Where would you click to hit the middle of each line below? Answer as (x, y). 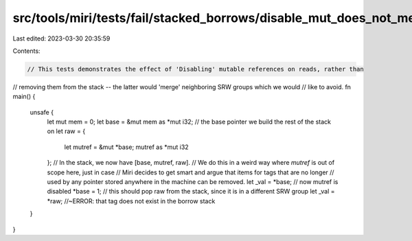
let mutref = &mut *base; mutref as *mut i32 (126, 147)
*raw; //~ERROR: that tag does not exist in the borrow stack (131, 201)
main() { (24, 97)
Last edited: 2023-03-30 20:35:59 (61, 38)
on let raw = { (66, 131)
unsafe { (42, 112)
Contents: (26, 51)
